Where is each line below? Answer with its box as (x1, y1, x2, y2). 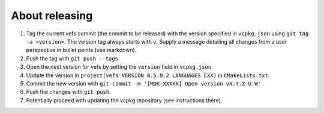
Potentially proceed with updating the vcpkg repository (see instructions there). (26, 96, 223, 104)
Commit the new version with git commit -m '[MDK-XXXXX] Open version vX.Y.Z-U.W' (26, 80, 261, 87)
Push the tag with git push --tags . (26, 54, 120, 62)
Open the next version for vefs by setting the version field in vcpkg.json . (26, 63, 213, 71)
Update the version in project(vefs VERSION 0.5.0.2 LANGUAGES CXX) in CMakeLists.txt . (26, 72, 270, 79)
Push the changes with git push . (26, 88, 111, 96)
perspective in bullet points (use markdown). (26, 47, 137, 54)
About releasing (11, 9, 93, 22)
